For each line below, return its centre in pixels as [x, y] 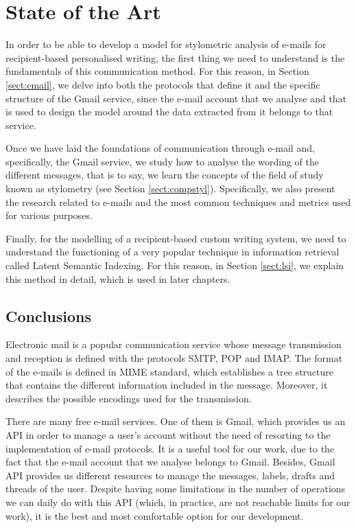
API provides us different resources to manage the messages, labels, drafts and [170, 475]
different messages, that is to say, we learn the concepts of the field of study [165, 175]
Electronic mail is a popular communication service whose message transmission [174, 344]
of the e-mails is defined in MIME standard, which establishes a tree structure [170, 371]
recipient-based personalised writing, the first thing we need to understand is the [175, 57]
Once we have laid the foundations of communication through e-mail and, [160, 148]
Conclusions [49, 315]
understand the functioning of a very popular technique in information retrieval [173, 252]
